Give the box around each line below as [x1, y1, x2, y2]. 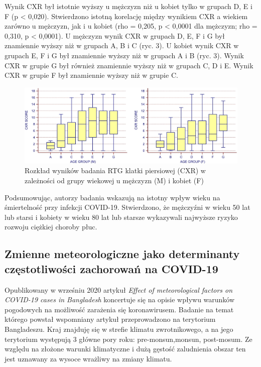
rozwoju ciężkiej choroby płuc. [5, 221, 97, 232]
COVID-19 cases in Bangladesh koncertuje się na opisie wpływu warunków [5, 294, 235, 305]
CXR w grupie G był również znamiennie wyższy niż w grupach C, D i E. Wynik [5, 60, 253, 70]
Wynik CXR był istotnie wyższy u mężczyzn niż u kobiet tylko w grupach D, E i [5, 1, 252, 11]
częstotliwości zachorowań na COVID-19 [5, 261, 218, 276]
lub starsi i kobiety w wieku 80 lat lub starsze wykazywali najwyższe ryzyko [5, 211, 238, 222]
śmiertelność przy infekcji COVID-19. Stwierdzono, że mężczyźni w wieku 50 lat [5, 202, 250, 212]
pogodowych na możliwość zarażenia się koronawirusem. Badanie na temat [5, 304, 234, 314]
